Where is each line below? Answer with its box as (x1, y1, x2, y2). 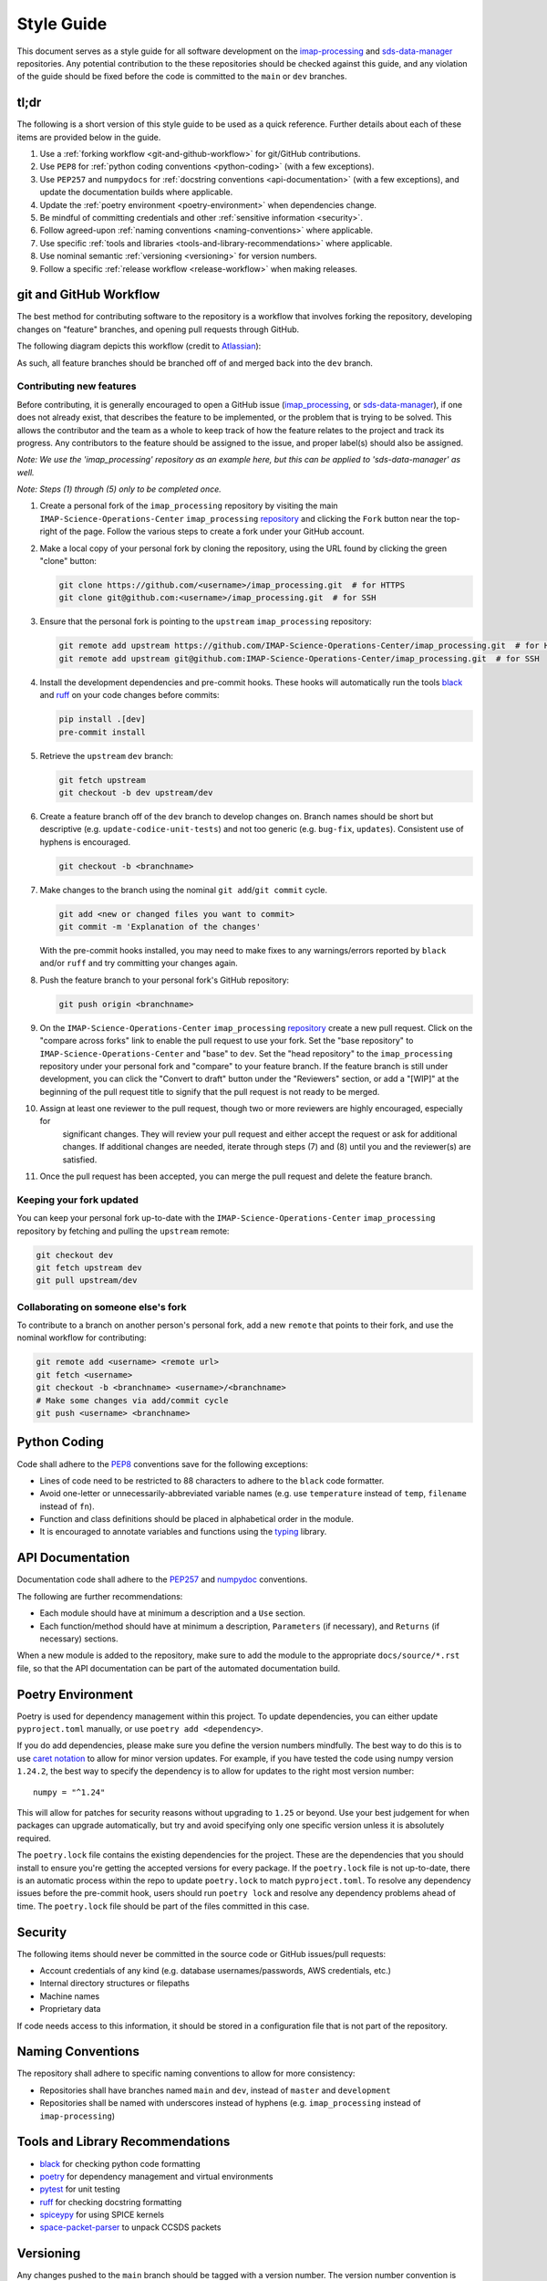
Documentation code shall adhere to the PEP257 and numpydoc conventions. (16, 1574, 308, 1585)
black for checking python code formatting (39, 2158, 201, 2169)
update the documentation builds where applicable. (39, 187, 233, 198)
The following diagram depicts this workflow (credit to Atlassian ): (16, 340, 262, 351)
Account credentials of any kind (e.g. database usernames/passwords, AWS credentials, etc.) (39, 1964, 392, 1975)
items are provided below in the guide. (16, 131, 161, 142)
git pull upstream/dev (36, 1276, 138, 1286)
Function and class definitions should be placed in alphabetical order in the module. (39, 1514, 355, 1525)
